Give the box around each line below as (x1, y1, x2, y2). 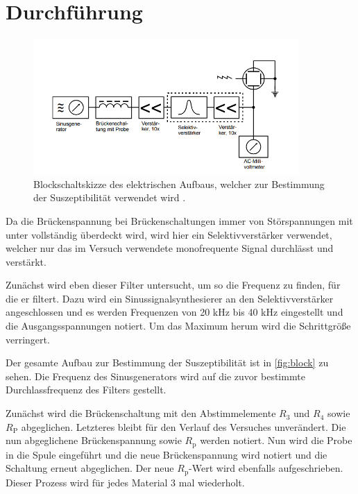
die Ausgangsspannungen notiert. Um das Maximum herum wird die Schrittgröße (6, 318, 351, 333)
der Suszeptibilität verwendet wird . (33, 190, 186, 205)
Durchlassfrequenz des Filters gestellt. (6, 382, 167, 397)
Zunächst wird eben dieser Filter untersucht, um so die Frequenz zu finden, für (6, 278, 341, 292)
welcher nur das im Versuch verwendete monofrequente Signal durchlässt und (6, 241, 334, 255)
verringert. (6, 332, 50, 346)
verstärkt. (6, 254, 46, 269)
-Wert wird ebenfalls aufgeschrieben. (189, 461, 343, 475)
